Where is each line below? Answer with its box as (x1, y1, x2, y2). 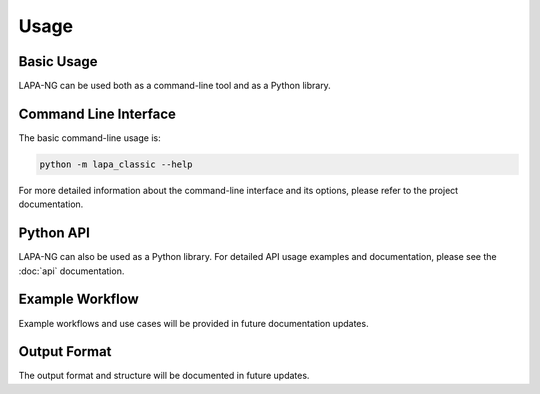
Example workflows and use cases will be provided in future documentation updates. (18, 317, 369, 329)
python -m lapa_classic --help (39, 158, 194, 170)
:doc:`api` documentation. (18, 265, 125, 277)
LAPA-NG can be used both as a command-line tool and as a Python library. (18, 80, 332, 92)
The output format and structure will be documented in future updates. (18, 370, 310, 382)
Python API (18, 225, 90, 242)
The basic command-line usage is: (18, 131, 161, 144)
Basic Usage (18, 53, 98, 70)
